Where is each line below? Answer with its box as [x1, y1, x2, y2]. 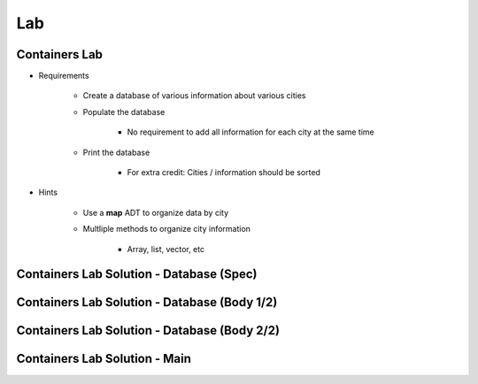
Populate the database [82, 106, 166, 117]
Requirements [38, 71, 89, 81]
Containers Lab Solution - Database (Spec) [16, 266, 258, 282]
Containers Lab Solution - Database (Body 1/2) [16, 295, 278, 310]
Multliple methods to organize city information [82, 224, 251, 234]
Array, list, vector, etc [127, 243, 205, 254]
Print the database [82, 147, 150, 157]
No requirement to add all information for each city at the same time [127, 127, 375, 137]
